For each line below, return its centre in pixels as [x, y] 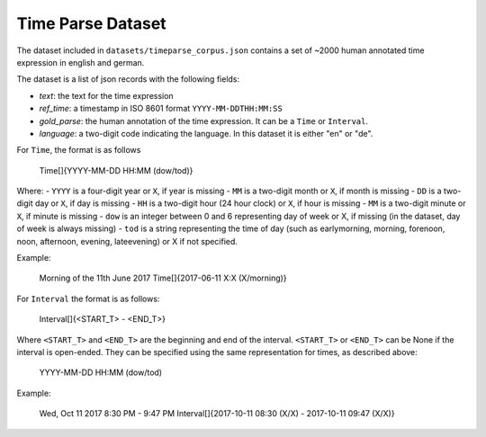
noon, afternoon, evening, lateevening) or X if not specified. [127, 241]
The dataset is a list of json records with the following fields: [128, 79]
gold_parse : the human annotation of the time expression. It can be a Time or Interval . [204, 120]
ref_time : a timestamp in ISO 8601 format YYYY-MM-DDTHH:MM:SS [161, 109]
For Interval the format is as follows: [88, 299]
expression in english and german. [81, 62]
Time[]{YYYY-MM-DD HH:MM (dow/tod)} [116, 170]
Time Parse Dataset [91, 23]
